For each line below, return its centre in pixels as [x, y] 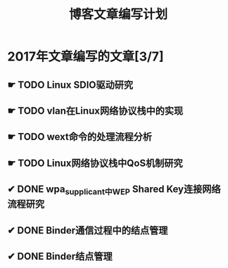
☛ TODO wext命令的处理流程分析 [80, 137]
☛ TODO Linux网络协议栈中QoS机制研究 [95, 163]
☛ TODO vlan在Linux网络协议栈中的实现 [95, 111]
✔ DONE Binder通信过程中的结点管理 [88, 230]
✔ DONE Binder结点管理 [60, 256]
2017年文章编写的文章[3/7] [85, 57]
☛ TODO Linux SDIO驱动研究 [70, 85]
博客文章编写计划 [118, 14]
